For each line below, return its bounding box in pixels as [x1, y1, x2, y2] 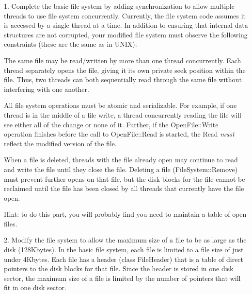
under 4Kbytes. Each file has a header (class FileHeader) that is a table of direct [4, 254, 244, 264]
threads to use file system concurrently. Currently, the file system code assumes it [4, 10, 246, 20]
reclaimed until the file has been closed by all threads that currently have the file [4, 183, 244, 193]
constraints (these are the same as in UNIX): [4, 39, 137, 49]
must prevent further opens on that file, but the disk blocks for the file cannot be [4, 173, 245, 184]
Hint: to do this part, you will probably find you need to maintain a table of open [4, 209, 247, 219]
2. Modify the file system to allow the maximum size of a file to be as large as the [4, 235, 247, 245]
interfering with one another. [4, 84, 89, 94]
